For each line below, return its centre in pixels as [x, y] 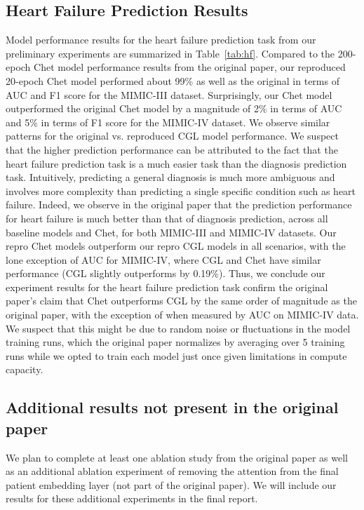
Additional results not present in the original [172, 407]
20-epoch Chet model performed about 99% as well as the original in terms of [173, 80]
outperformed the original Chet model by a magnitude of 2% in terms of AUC [174, 108]
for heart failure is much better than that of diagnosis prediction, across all [167, 218]
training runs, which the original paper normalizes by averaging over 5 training [175, 342]
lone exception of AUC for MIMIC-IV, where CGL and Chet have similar [163, 259]
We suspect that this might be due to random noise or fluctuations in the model [178, 328]
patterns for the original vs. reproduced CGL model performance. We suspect [172, 136]
